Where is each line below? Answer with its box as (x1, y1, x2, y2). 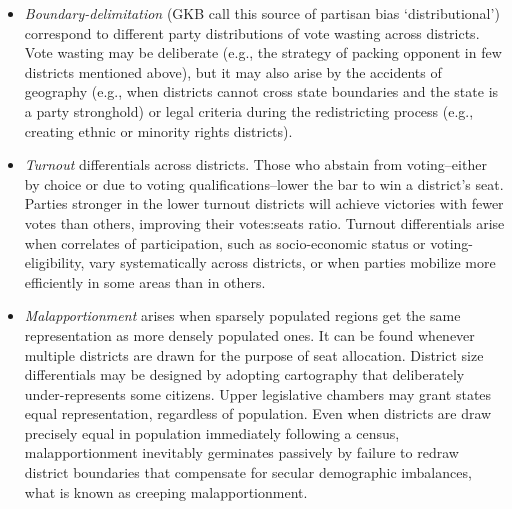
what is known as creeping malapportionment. (24, 481, 308, 502)
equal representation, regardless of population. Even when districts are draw (24, 403, 492, 424)
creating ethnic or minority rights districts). (24, 120, 293, 141)
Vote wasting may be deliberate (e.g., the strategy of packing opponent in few (24, 42, 502, 63)
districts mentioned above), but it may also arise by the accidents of (24, 61, 442, 82)
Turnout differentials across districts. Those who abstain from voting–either (24, 154, 487, 175)
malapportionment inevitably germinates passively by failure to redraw (24, 442, 459, 463)
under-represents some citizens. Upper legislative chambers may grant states (24, 383, 492, 404)
